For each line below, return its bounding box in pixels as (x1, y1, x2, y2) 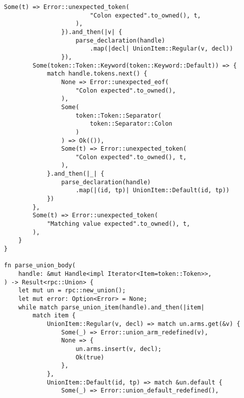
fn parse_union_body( (4, 262, 76, 269)
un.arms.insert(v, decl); (75, 345, 161, 352)
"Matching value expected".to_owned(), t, (46, 220, 190, 228)
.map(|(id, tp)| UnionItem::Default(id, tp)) (75, 187, 230, 194)
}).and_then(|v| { (61, 28, 122, 36)
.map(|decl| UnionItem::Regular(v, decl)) (89, 45, 233, 53)
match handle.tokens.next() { (46, 70, 147, 78)
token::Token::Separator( (75, 112, 161, 119)
